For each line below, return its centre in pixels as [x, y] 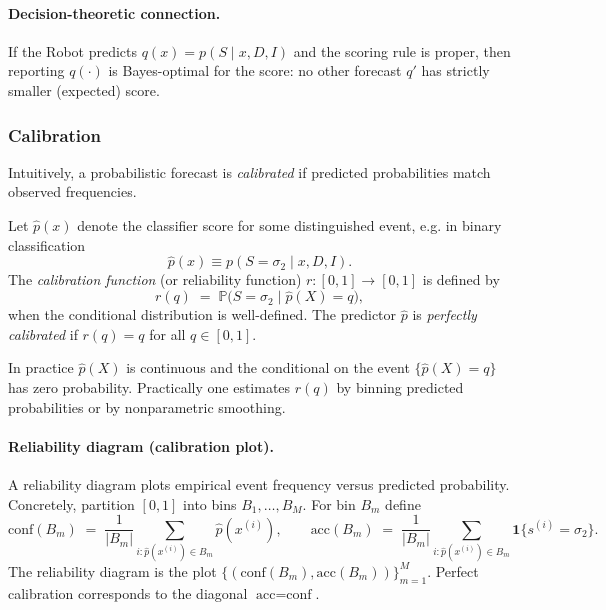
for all [167, 333]
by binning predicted [400, 386]
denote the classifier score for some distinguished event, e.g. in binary [289, 224]
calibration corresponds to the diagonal [128, 592]
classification [47, 244]
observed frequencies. [72, 191]
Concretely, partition [71, 503]
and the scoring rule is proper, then [402, 50]
